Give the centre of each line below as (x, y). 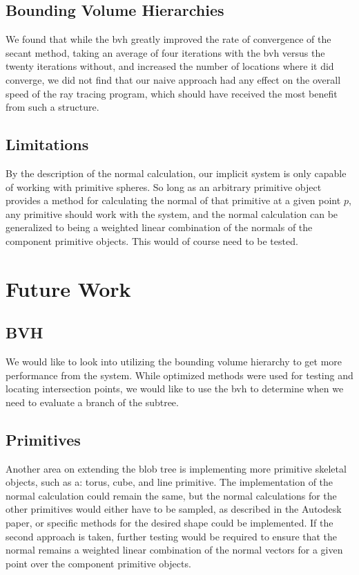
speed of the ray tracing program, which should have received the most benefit (172, 93)
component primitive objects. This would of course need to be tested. (152, 240)
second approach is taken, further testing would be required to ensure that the (172, 536)
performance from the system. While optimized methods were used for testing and (179, 375)
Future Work (68, 288)
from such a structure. (52, 107)
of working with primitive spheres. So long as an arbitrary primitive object (164, 186)
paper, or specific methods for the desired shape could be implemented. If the (169, 523)
